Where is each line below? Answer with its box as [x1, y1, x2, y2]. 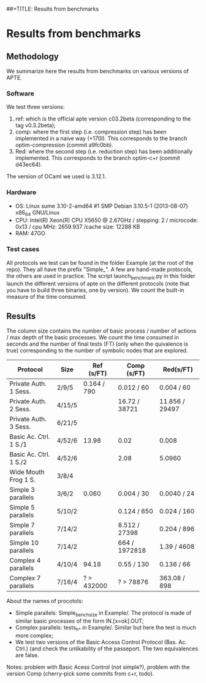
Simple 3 [9, 486, 35, 494]
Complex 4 [9, 556, 41, 565]
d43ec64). [15, 161, 43, 168]
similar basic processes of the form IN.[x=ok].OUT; [15, 617, 144, 625]
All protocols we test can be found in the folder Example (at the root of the [6, 259, 194, 266]
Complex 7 [9, 574, 41, 583]
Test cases [6, 245, 40, 254]
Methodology [6, 51, 59, 61]
